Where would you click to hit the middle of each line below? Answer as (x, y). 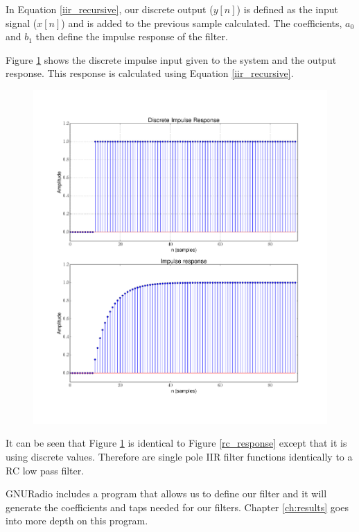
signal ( (21, 23)
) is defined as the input (287, 9)
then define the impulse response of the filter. (132, 36)
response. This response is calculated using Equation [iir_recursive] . (150, 73)
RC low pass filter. (45, 470)
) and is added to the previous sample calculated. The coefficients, (202, 23)
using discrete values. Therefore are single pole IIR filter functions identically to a (179, 456)
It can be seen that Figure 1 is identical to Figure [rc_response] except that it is (176, 443)
